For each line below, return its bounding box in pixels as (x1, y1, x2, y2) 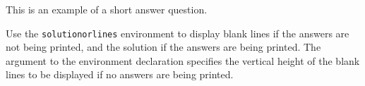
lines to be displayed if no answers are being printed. (6, 67, 234, 82)
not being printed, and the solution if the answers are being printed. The (6, 39, 321, 54)
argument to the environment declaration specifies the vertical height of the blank (6, 53, 360, 68)
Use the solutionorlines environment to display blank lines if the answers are (6, 25, 349, 40)
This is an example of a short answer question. (6, 2, 208, 16)
